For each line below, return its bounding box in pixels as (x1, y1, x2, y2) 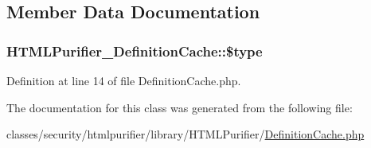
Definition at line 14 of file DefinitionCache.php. (6, 72, 241, 88)
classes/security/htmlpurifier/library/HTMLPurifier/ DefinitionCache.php (6, 126, 365, 142)
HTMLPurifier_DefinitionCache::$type (6, 41, 263, 60)
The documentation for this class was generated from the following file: (6, 99, 353, 115)
